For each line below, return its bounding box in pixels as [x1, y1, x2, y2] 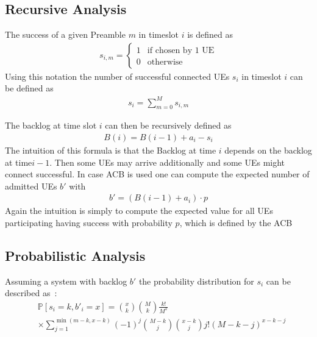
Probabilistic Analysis [5, 246, 146, 264]
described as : [5, 286, 57, 299]
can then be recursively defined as [105, 119, 232, 132]
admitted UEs [5, 179, 57, 192]
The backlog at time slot [5, 119, 97, 132]
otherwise [147, 57, 183, 66]
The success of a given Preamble [5, 28, 126, 41]
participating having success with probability [5, 216, 173, 229]
